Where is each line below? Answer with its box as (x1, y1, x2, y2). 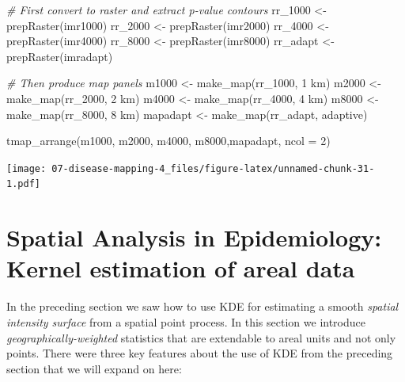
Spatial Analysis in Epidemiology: (6, 221, 382, 254)
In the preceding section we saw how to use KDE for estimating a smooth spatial (6, 298, 399, 315)
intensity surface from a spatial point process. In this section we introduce (6, 313, 365, 330)
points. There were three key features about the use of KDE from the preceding (6, 345, 393, 361)
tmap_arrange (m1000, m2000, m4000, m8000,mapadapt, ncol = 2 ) (6, 132, 331, 149)
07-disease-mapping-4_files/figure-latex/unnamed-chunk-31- (51, 162, 375, 174)
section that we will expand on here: (6, 360, 182, 376)
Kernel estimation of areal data (6, 252, 355, 285)
